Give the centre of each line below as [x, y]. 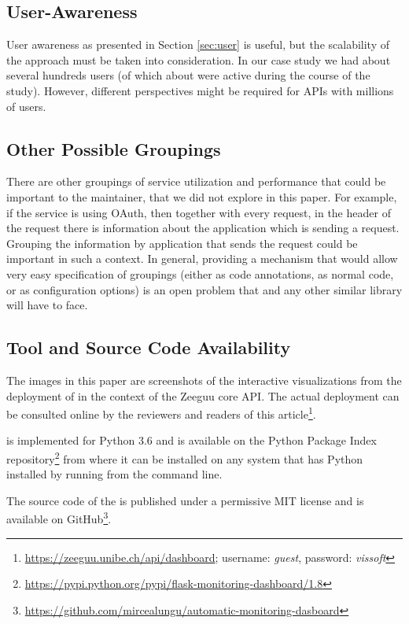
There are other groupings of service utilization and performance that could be [196, 181]
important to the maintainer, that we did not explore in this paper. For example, [202, 196]
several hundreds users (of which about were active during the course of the [188, 75]
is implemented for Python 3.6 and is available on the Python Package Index [192, 440]
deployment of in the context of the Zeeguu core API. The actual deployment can [203, 395]
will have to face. [47, 305]
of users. [26, 106]
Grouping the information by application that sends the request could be [182, 243]
